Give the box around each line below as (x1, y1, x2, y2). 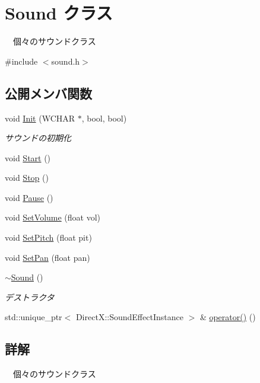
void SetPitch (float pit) (5, 231, 92, 244)
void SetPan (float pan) (5, 251, 90, 263)
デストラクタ (5, 291, 55, 303)
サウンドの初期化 (5, 132, 71, 144)
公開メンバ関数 (5, 84, 92, 102)
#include (5, 55, 38, 67)
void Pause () (5, 191, 53, 203)
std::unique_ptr (5, 311, 62, 323)
